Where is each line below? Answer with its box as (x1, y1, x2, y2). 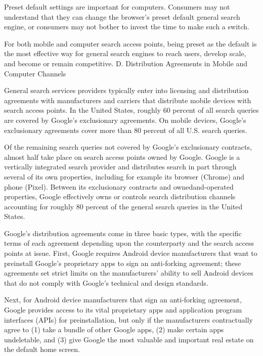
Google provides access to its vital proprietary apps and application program (4, 304, 242, 315)
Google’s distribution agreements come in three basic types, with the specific (4, 228, 242, 238)
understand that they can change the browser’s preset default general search (4, 11, 240, 22)
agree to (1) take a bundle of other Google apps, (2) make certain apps (4, 324, 224, 335)
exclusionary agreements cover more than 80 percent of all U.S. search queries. (4, 124, 247, 135)
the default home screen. (4, 344, 80, 354)
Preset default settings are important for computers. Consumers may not (4, 2, 230, 12)
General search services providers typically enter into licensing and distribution (4, 85, 249, 96)
